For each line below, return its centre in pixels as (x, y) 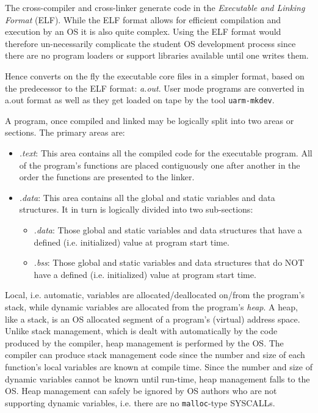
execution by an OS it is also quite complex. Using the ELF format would (143, 31)
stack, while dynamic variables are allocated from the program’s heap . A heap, (151, 306)
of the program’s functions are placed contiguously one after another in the (160, 165)
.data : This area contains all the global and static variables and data (147, 197)
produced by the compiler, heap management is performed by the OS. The (144, 342)
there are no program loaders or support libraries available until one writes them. (157, 55)
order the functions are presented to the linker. (107, 177)
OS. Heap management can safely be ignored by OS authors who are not (141, 391)
